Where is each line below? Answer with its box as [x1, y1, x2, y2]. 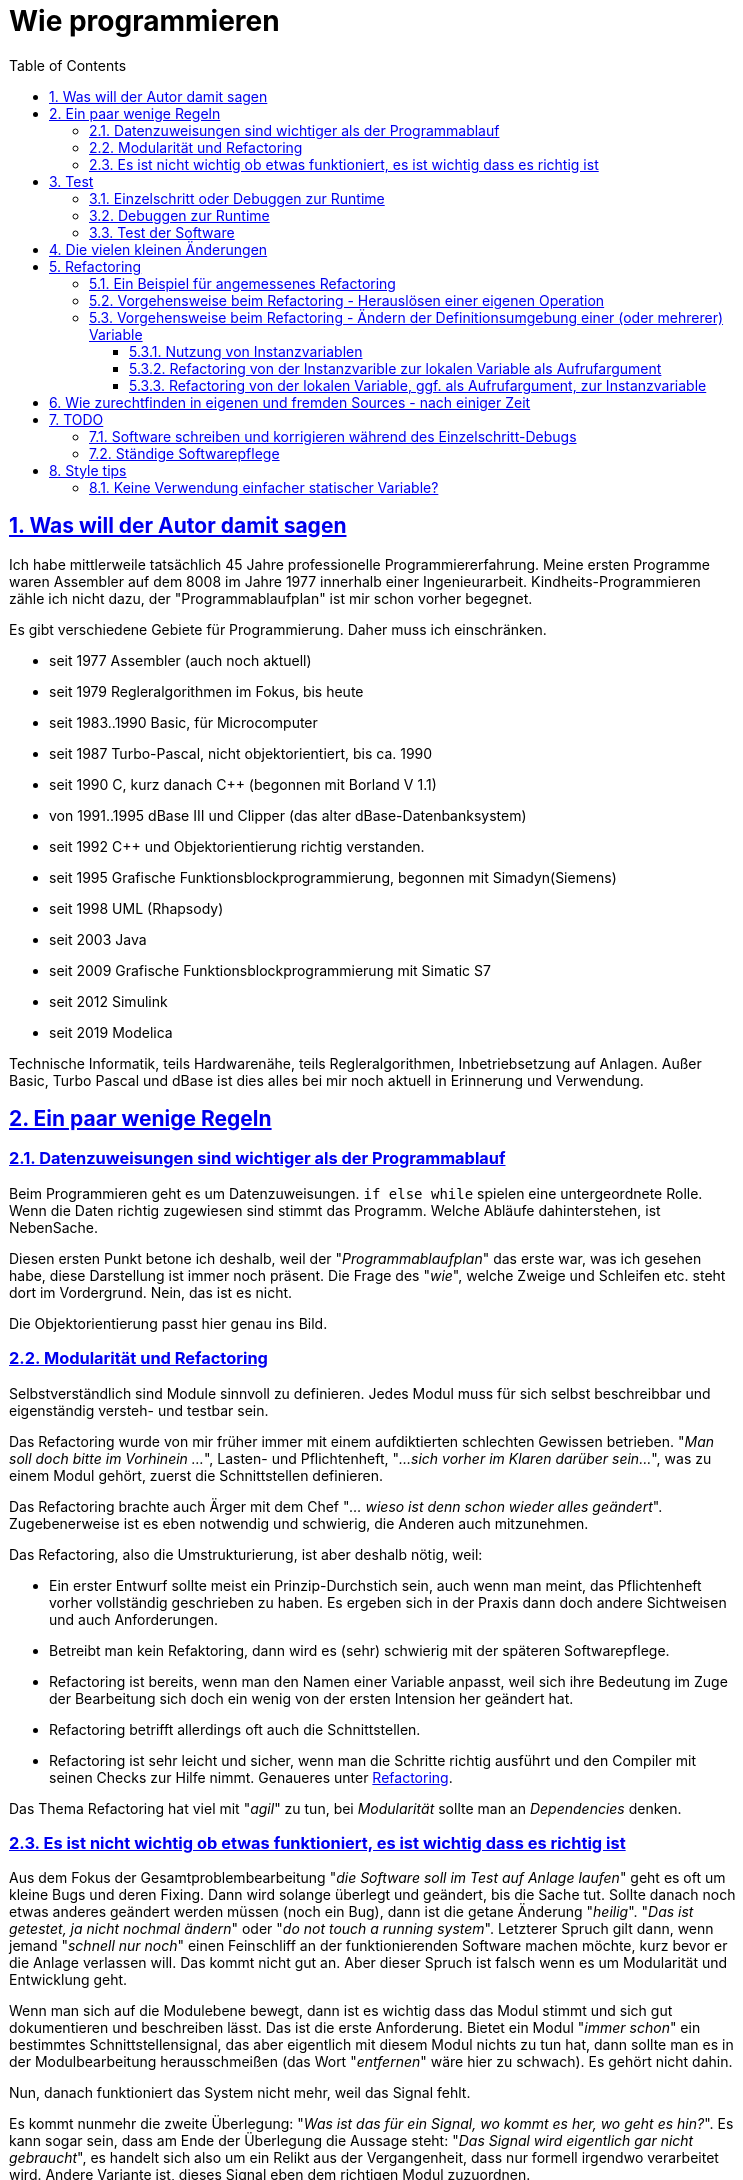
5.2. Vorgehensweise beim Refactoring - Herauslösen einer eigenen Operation [89, 291, 605, 309]
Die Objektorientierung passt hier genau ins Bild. [9, 1314, 328, 1332]
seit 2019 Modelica [49, 1023, 173, 1041]
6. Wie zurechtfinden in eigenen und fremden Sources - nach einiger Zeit [49, 393, 531, 411]
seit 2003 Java [49, 930, 147, 948]
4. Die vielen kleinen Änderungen [49, 240, 268, 258]
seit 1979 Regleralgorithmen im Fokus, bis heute [49, 682, 364, 700]
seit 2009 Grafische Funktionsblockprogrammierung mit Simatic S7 [49, 961, 491, 979]
